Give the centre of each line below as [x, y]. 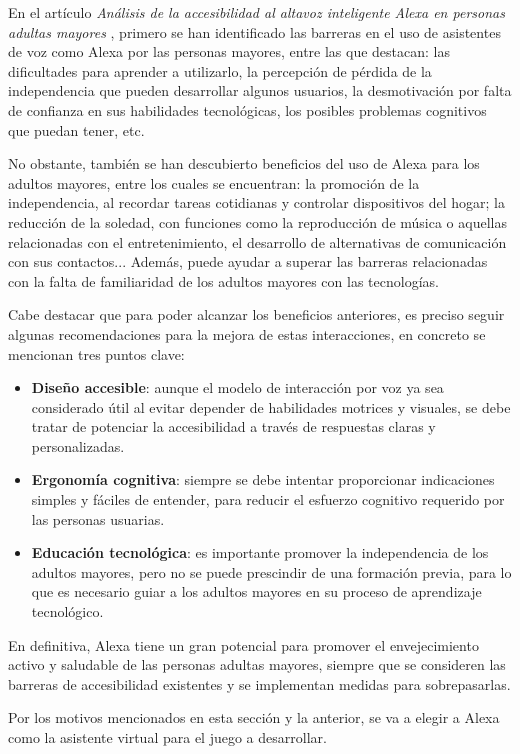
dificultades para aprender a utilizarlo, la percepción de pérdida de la [220, 70]
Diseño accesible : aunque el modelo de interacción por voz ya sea [237, 387]
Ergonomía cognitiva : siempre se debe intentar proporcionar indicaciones [263, 479]
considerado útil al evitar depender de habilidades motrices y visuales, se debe [271, 406]
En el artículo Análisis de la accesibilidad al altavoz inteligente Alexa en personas [256, 12]
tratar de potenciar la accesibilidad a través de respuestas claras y [233, 426]
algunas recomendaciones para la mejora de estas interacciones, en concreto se [247, 333]
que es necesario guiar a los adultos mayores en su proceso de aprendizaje [256, 591]
